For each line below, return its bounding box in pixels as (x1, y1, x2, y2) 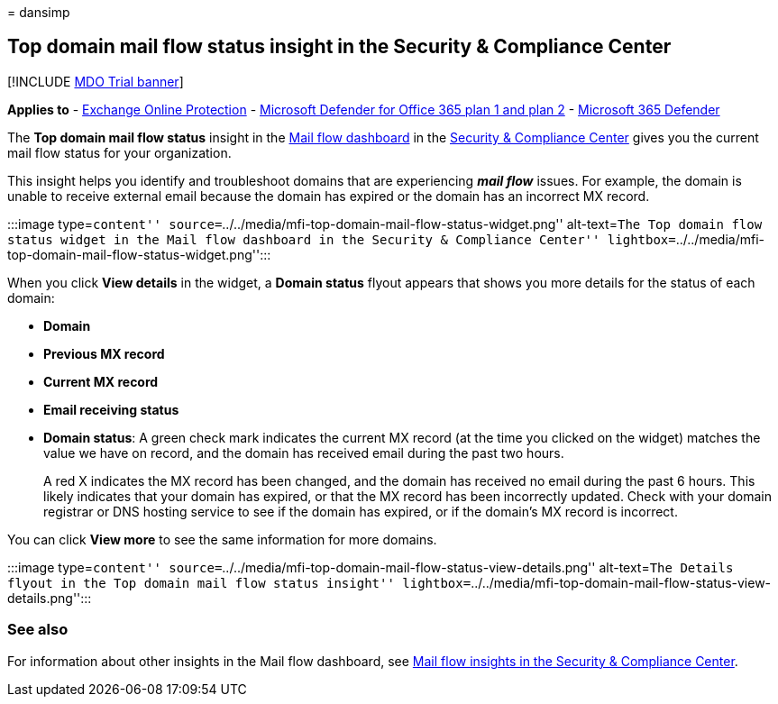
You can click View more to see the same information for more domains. (7, 531, 437, 547)
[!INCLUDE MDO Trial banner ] (7, 73, 184, 89)
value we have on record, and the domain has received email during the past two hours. (43, 444, 564, 461)
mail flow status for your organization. (7, 144, 232, 160)
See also (7, 620, 69, 639)
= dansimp (7, 5, 70, 20)
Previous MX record (43, 345, 165, 361)
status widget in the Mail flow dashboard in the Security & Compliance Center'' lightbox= (7, 232, 676, 247)
